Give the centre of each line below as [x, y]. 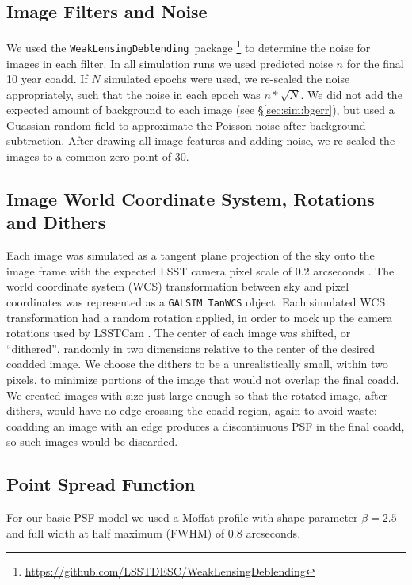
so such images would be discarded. [92, 441]
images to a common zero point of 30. [98, 156]
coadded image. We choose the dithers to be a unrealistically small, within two [197, 364]
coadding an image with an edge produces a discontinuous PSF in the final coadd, [206, 425]
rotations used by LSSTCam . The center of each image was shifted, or [179, 333]
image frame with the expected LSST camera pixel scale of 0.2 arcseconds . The [200, 270]
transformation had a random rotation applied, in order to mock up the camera [200, 317]
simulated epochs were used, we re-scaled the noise [227, 79]
